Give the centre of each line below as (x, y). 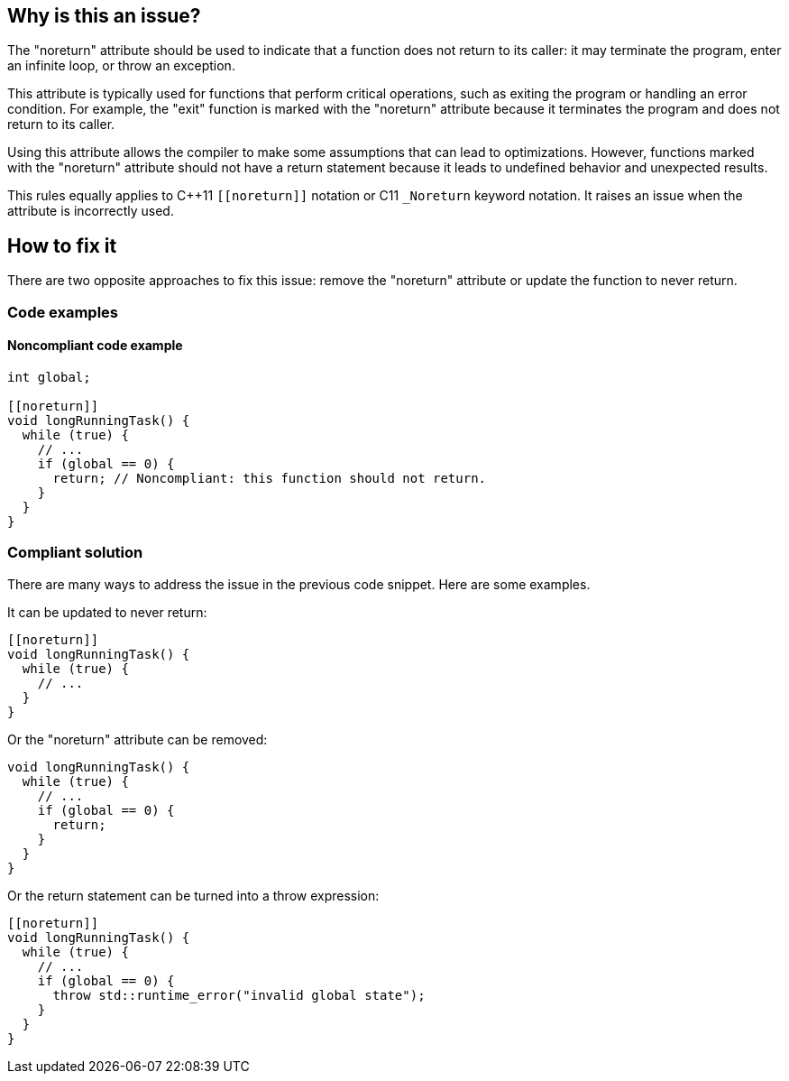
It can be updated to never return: (107, 612)
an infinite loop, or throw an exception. (121, 66)
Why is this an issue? (104, 16)
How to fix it (62, 245)
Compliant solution (75, 553)
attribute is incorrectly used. (91, 211)
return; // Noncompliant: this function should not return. (270, 478)
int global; (49, 377)
